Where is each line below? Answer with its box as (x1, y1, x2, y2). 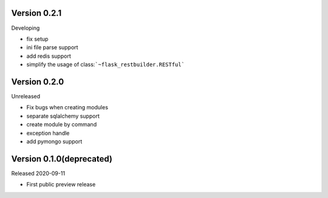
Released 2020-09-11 (11, 169, 66, 177)
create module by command (26, 121, 97, 128)
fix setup (26, 35, 49, 43)
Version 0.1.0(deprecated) (11, 154, 112, 164)
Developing (11, 24, 40, 32)
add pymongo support (26, 137, 83, 145)
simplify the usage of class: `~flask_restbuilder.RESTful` (26, 61, 185, 68)
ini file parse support (26, 44, 78, 51)
